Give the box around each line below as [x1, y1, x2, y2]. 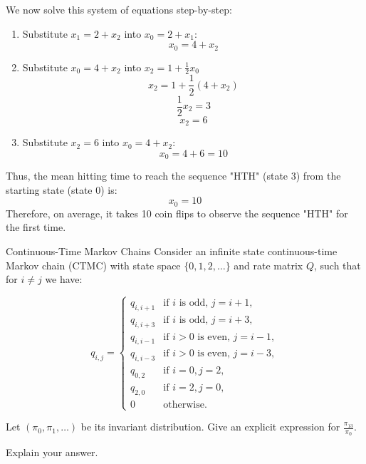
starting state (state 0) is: [6, 182, 117, 197]
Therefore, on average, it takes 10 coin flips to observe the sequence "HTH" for [6, 205, 348, 220]
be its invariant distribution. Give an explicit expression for [80, 419, 340, 434]
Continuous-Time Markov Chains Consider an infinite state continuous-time [6, 243, 338, 258]
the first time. [6, 220, 66, 234]
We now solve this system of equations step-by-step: [6, 2, 232, 16]
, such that [313, 257, 361, 272]
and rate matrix [234, 257, 303, 272]
